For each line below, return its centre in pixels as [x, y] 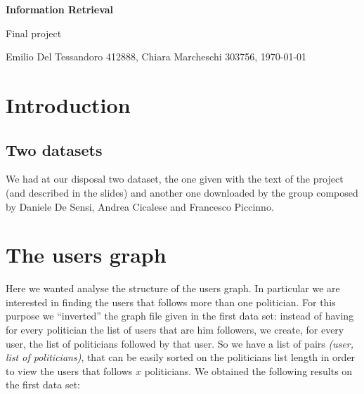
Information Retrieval [60, 9]
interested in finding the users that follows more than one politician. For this [171, 302]
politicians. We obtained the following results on [248, 370]
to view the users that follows [69, 370]
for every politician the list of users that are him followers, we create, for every [175, 330]
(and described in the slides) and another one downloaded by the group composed [182, 192]
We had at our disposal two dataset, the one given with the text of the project [175, 179]
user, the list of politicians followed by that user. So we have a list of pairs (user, [180, 343]
